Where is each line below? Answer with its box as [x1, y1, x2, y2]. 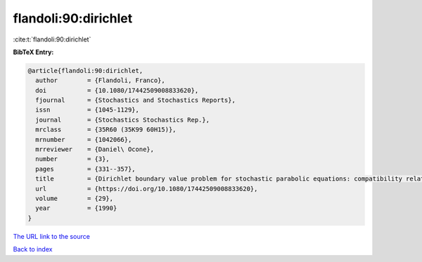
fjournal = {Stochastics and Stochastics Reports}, [35, 96, 236, 105]
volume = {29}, [35, 195, 114, 202]
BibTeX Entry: [13, 48, 54, 56]
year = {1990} [35, 204, 117, 212]
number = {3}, [35, 155, 110, 163]
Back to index [13, 245, 53, 254]
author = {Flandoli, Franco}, [35, 77, 165, 84]
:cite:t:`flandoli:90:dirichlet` [13, 35, 91, 44]
